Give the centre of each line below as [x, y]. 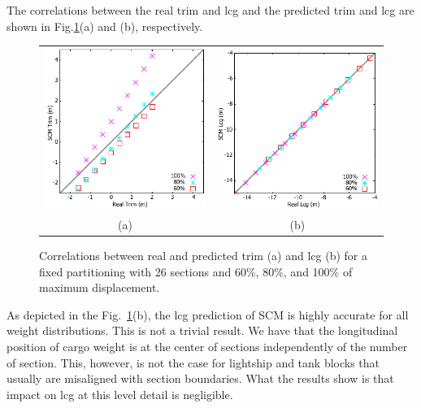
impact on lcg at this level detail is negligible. [120, 394]
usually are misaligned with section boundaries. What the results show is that [200, 378]
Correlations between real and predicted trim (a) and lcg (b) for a [203, 256]
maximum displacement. [100, 287]
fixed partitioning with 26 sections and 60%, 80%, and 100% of [196, 271]
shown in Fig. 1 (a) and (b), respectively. [105, 26]
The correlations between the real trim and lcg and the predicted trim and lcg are [210, 10]
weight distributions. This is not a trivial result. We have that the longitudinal [202, 330]
